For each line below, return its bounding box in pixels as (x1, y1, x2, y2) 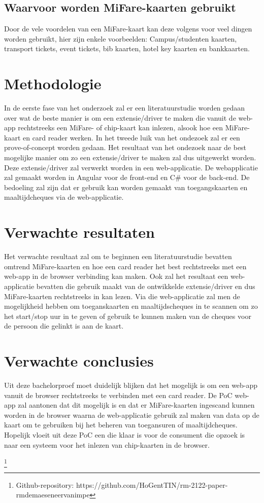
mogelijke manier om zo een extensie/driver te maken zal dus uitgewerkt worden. (4, 152, 256, 163)
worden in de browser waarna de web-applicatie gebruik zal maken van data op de (4, 409, 259, 420)
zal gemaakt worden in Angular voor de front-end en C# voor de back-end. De (4, 172, 250, 183)
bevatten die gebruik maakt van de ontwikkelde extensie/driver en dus (36, 280, 255, 291)
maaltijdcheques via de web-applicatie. (4, 192, 124, 202)
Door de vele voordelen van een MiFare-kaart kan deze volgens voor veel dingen (4, 23, 252, 34)
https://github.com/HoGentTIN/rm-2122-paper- (76, 479, 228, 490)
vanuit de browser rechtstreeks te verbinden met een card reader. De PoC (4, 389, 233, 400)
